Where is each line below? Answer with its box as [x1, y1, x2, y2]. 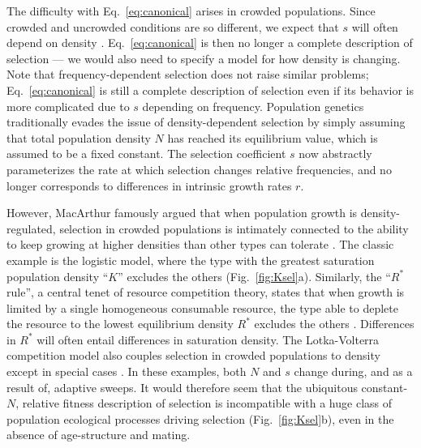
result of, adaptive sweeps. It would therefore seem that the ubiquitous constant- [6, 378, 408, 395]
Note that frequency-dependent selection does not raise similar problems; [6, 66, 369, 83]
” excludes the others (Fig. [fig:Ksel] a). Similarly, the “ [118, 267, 391, 284]
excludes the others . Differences [254, 315, 415, 332]
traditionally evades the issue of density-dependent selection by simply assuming [6, 113, 406, 130]
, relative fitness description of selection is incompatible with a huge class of [15, 395, 392, 412]
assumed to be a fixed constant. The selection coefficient [6, 145, 286, 162]
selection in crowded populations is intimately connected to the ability [59, 220, 409, 237]
